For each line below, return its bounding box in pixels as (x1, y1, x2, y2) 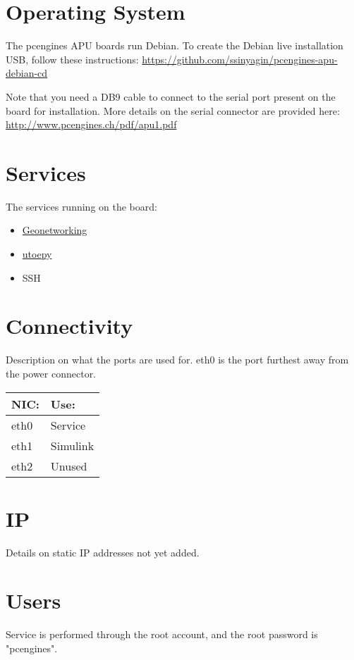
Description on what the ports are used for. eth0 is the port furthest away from (6, 352, 349, 367)
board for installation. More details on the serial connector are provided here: (6, 103, 340, 118)
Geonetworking (22, 223, 87, 237)
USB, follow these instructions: (6, 51, 139, 66)
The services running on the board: (6, 199, 157, 213)
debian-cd (6, 66, 48, 80)
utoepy (22, 247, 52, 261)
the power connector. (6, 366, 97, 380)
